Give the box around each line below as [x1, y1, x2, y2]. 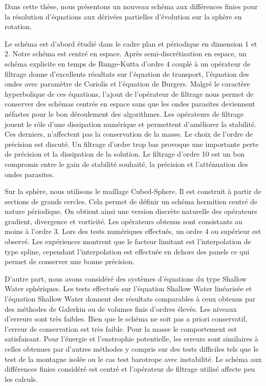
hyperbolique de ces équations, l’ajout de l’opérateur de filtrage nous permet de [5, 88, 254, 99]
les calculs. [5, 373, 38, 384]
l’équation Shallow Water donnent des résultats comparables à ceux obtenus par [5, 293, 256, 304]
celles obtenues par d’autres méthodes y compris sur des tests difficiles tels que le [5, 344, 259, 354]
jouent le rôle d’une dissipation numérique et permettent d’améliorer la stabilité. [5, 118, 256, 129]
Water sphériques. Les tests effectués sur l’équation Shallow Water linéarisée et [5, 283, 252, 294]
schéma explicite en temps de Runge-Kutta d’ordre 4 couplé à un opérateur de [5, 58, 251, 69]
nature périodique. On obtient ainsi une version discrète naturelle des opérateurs [5, 206, 257, 217]
